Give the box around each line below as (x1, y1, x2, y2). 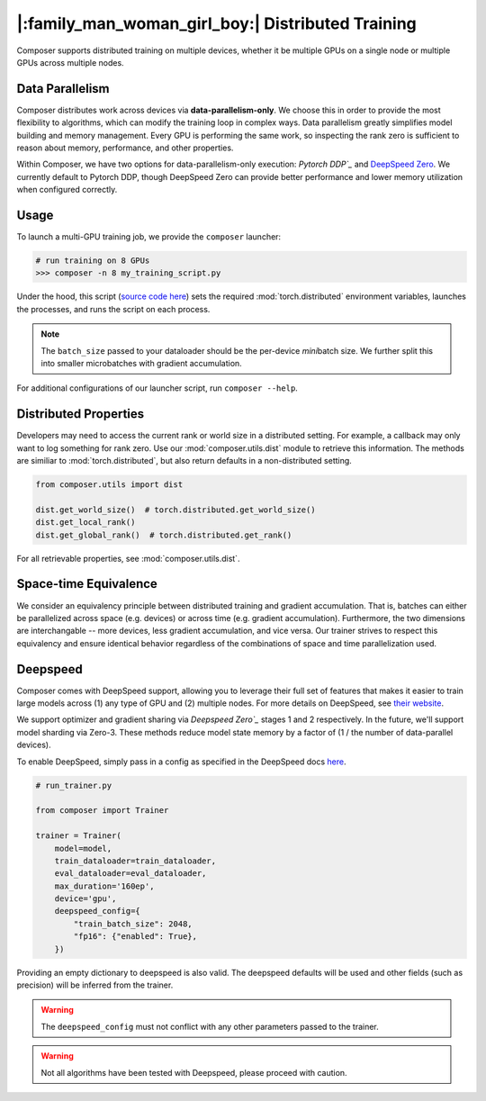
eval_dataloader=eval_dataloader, (54, 869, 207, 879)
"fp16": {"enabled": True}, (73, 932, 198, 942)
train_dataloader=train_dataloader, (54, 855, 216, 866)
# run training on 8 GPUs (35, 256, 150, 266)
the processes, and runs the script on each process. (16, 303, 211, 314)
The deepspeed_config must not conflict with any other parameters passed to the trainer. (40, 1021, 380, 1032)
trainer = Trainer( (35, 831, 121, 841)
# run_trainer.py (35, 780, 112, 790)
